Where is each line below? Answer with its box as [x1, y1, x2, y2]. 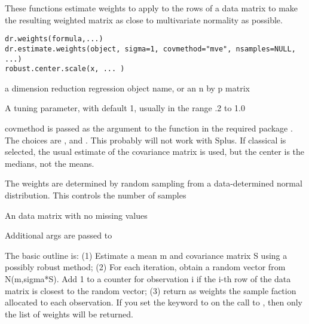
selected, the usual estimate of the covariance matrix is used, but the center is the [5, 145, 305, 158]
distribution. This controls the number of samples [5, 188, 186, 201]
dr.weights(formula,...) [5, 35, 103, 44]
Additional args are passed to [5, 229, 112, 242]
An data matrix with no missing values [5, 209, 148, 221]
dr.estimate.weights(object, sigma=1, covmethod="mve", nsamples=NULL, [5, 44, 296, 53]
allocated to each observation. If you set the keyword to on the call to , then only [5, 296, 302, 308]
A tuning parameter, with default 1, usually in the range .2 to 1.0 [5, 102, 245, 114]
